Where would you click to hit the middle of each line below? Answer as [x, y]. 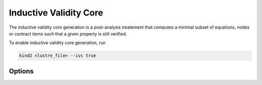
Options [21, 71]
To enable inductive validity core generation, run [57, 43]
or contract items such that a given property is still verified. [68, 34]
